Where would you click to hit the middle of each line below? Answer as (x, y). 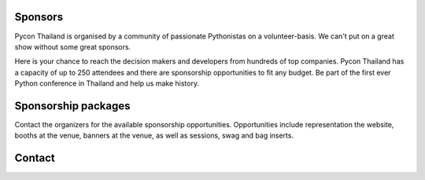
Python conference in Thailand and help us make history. (107, 83)
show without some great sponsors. (73, 46)
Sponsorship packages (72, 106)
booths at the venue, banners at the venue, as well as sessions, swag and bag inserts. (154, 136)
